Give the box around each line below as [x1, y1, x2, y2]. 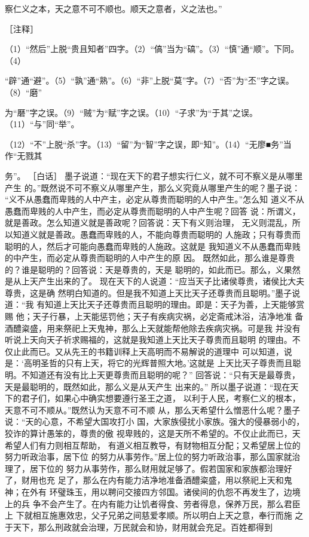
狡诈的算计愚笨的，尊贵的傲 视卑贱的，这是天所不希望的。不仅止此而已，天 [5, 427, 301, 439]
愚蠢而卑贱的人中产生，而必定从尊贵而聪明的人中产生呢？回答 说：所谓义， [5, 204, 301, 217]
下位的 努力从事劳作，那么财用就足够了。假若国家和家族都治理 [38, 462, 284, 474]
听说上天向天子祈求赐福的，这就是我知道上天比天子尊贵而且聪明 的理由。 [5, 333, 292, 346]
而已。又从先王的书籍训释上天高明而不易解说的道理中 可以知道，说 [29, 345, 292, 357]
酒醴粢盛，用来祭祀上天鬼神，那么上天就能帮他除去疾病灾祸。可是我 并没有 [5, 321, 301, 334]
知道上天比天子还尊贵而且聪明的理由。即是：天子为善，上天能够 [45, 298, 296, 311]
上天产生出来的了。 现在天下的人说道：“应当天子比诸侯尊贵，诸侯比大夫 [21, 275, 305, 287]
